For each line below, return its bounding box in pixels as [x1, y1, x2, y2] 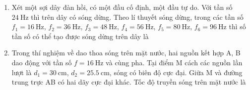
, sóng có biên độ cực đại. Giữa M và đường [109, 67, 243, 77]
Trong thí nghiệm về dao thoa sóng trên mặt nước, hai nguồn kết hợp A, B [11, 47, 241, 58]
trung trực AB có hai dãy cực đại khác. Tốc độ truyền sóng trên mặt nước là [11, 77, 246, 87]
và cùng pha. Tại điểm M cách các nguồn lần [106, 57, 243, 67]
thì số [229, 21, 246, 32]
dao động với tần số [11, 57, 72, 67]
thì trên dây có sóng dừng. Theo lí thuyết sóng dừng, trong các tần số [31, 11, 244, 22]
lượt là [11, 67, 32, 77]
